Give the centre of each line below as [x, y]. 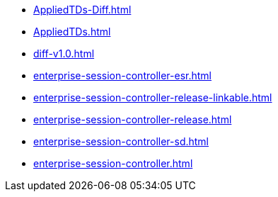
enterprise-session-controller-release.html [133, 119]
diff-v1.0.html [64, 54]
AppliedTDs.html [72, 32]
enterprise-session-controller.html [113, 163]
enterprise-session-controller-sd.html [121, 141]
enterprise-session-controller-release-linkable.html [153, 97]
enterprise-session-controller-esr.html [122, 75]
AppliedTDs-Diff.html [82, 10]
